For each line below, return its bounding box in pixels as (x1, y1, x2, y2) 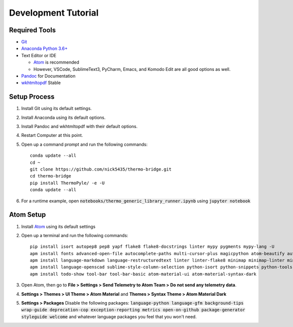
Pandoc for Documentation (21, 73, 76, 79)
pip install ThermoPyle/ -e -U (30, 180, 105, 186)
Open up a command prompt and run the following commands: (21, 141, 148, 147)
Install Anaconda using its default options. (21, 114, 106, 120)
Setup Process (9, 93, 55, 101)
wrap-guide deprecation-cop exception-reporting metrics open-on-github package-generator (21, 307, 246, 313)
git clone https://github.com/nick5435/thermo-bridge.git (30, 167, 172, 172)
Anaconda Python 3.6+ (21, 45, 68, 51)
